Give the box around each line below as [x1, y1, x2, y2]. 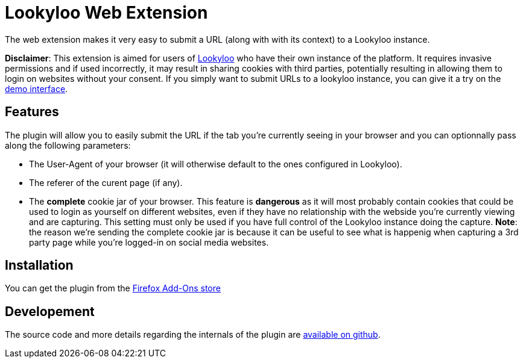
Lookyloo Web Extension [5, 2, 208, 23]
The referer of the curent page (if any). [29, 177, 183, 188]
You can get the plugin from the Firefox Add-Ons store [5, 283, 221, 294]
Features [5, 104, 59, 120]
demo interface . [5, 83, 68, 94]
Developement [5, 303, 95, 319]
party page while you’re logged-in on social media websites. [29, 237, 269, 247]
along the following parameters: [5, 140, 131, 150]
